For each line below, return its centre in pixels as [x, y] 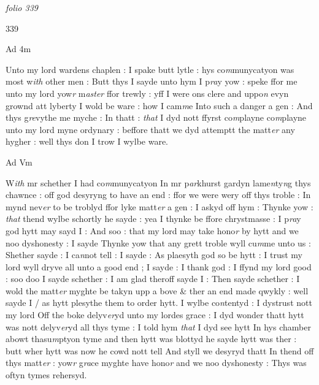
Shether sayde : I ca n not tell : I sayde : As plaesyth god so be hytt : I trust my [154, 255]
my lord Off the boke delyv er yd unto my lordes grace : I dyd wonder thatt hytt [155, 315]
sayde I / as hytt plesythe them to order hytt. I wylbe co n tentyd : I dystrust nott [159, 303]
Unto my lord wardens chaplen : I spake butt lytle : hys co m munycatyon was [150, 69]
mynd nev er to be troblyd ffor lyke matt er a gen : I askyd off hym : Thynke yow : [159, 206]
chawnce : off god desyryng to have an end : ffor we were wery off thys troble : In [158, 195]
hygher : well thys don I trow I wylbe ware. [87, 141]
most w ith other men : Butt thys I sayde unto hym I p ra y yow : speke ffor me [152, 81]
